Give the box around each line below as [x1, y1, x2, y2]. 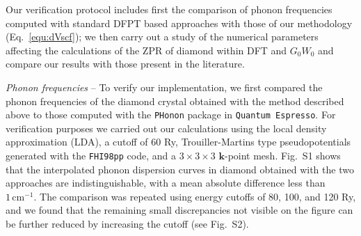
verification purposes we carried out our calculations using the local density [6, 120, 327, 135]
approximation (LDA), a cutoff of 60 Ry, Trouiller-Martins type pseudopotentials [6, 134, 351, 149]
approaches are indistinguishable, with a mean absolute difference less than [6, 175, 326, 190]
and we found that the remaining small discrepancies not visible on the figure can [6, 203, 353, 217]
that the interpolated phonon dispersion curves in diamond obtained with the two [6, 162, 354, 176]
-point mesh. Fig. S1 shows [224, 148, 341, 162]
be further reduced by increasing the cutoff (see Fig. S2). [6, 217, 249, 231]
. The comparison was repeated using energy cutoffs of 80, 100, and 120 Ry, [33, 189, 356, 203]
